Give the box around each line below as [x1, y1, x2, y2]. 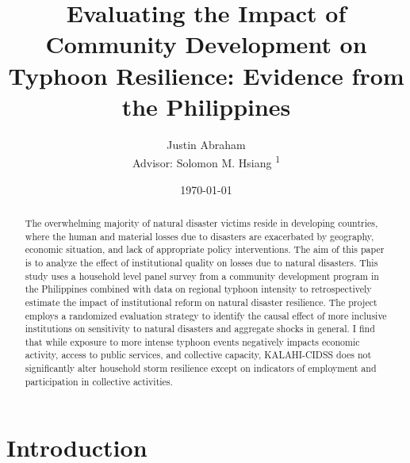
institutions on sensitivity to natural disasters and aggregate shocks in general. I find [25, 322, 375, 335]
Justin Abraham [167, 136, 246, 152]
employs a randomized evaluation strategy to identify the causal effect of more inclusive [25, 308, 387, 322]
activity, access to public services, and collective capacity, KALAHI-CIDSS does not [25, 348, 372, 362]
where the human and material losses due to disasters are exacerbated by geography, [25, 229, 374, 243]
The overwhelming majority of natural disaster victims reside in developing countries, [25, 216, 378, 229]
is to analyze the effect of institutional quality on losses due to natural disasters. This [25, 255, 378, 269]
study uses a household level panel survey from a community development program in [25, 269, 379, 282]
